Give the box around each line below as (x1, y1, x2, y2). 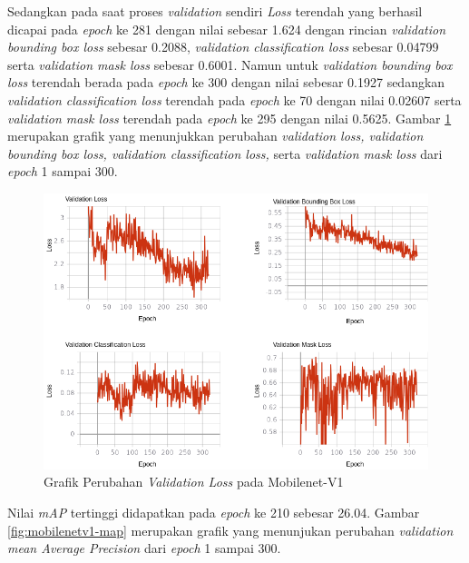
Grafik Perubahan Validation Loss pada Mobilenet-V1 (44, 472, 344, 491)
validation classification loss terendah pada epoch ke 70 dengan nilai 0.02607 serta (7, 90, 462, 109)
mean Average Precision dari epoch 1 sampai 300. (7, 538, 281, 558)
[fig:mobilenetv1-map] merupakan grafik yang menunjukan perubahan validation (7, 520, 454, 539)
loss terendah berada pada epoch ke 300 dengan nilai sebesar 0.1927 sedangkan (7, 73, 445, 92)
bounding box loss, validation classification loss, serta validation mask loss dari (7, 143, 443, 163)
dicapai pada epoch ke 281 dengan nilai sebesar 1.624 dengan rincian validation (7, 19, 446, 38)
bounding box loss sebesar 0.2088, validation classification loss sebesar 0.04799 (7, 37, 439, 56)
